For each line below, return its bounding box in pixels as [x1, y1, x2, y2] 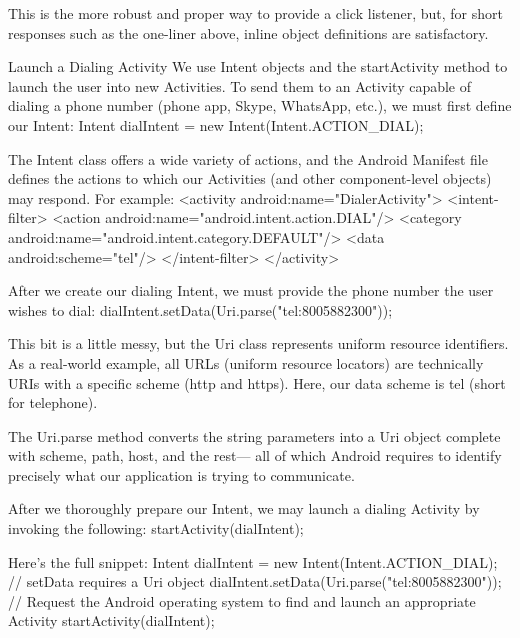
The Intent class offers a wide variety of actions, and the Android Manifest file [8, 148, 488, 169]
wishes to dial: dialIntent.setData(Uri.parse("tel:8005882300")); [8, 299, 393, 320]
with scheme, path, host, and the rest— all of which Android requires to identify [8, 445, 502, 466]
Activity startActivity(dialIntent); [8, 610, 215, 631]
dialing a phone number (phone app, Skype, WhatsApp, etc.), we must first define [8, 95, 512, 116]
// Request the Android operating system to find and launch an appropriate [8, 590, 476, 611]
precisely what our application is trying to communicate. [8, 464, 355, 485]
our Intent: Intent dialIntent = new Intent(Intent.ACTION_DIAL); [8, 114, 424, 135]
